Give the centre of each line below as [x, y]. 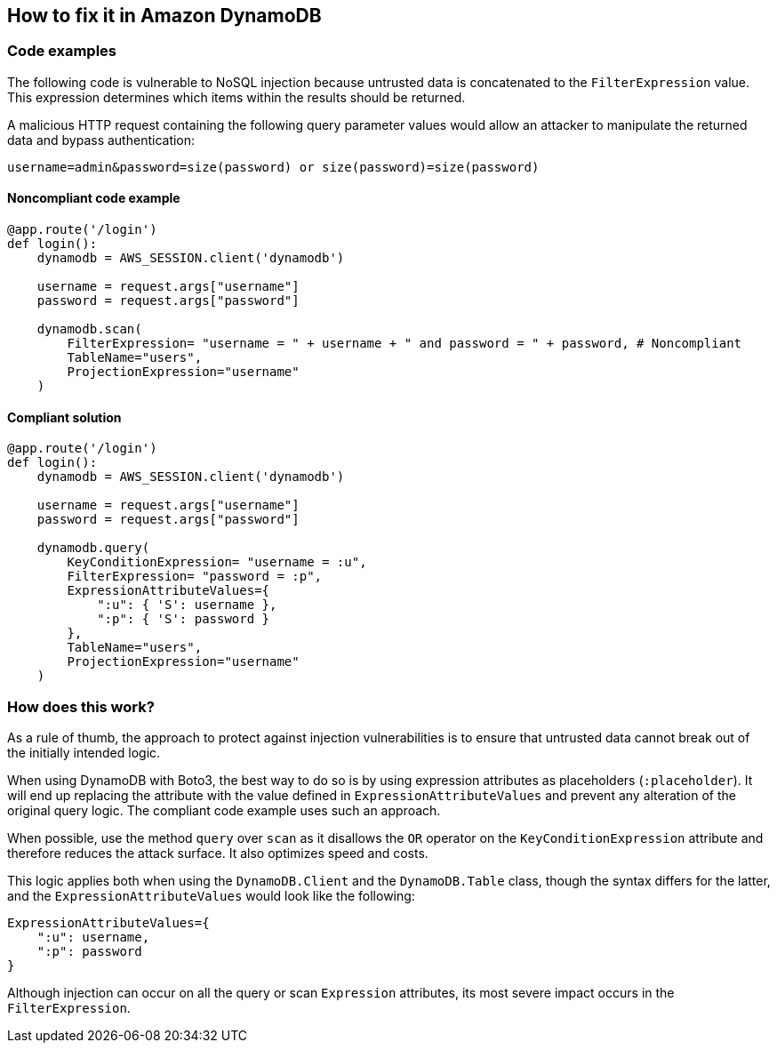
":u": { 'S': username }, [187, 605]
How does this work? [81, 706]
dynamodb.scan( [89, 329]
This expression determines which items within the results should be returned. [236, 97]
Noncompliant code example [94, 198]
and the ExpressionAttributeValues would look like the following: [211, 895]
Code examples [62, 51]
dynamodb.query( [93, 548]
